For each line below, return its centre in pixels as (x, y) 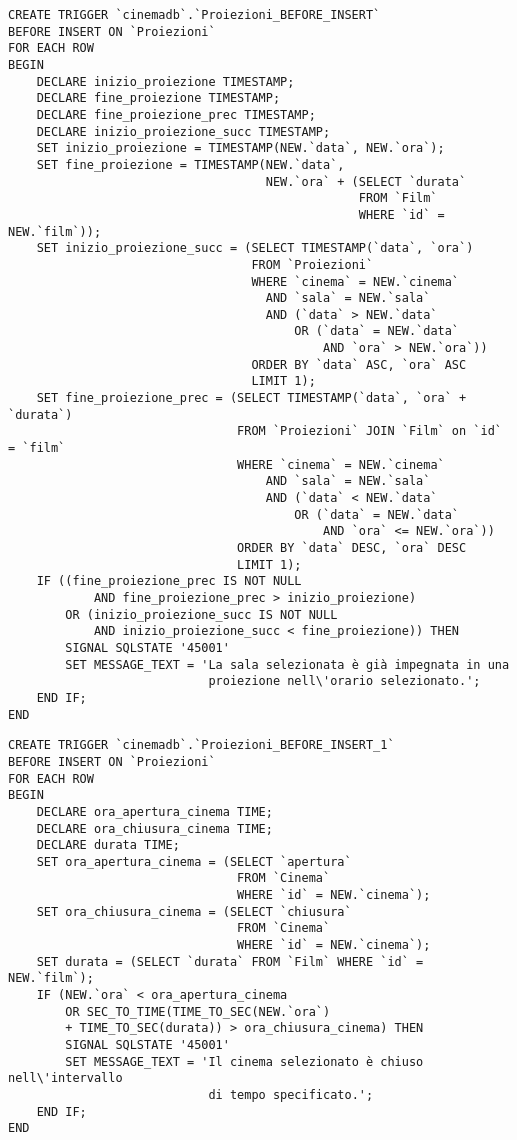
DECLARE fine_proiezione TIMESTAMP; (158, 98)
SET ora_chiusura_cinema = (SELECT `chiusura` (194, 911)
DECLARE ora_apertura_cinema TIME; (154, 811)
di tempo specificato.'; (291, 1095)
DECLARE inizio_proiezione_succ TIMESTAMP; (183, 131)
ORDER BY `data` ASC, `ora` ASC (359, 364)
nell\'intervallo (65, 1078)
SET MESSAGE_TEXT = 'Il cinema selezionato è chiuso (244, 1061)
